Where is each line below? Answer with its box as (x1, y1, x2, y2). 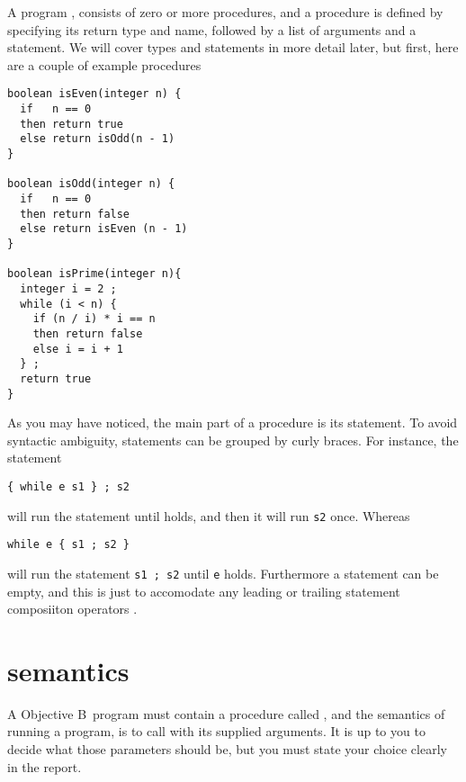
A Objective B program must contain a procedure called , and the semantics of (7, 704, 445, 723)
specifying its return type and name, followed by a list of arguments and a (7, 20, 417, 39)
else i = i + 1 (32, 342, 123, 355)
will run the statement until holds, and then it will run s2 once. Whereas (7, 506, 410, 525)
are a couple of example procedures (7, 55, 202, 74)
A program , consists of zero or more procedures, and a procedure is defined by (7, 3, 444, 21)
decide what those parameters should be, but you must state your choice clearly (7, 740, 447, 759)
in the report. (7, 757, 82, 776)
